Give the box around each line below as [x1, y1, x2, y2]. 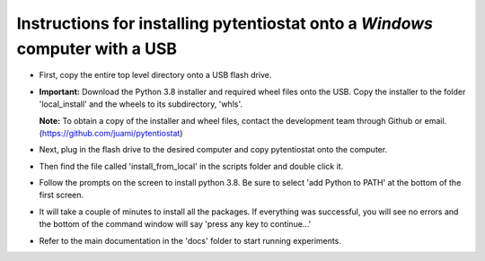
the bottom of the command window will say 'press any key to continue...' [39, 219, 312, 230]
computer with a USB [16, 39, 177, 58]
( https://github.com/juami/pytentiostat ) [39, 127, 183, 138]
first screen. [39, 189, 84, 201]
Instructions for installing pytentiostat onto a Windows [16, 13, 433, 33]
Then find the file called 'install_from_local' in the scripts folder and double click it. [39, 161, 344, 171]
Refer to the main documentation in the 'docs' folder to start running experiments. [39, 235, 341, 246]
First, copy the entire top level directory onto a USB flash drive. [39, 70, 272, 81]
